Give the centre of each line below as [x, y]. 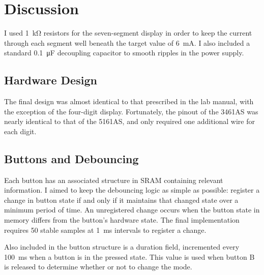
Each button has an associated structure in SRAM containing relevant [114, 180]
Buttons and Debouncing [71, 158]
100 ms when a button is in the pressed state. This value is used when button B [129, 256]
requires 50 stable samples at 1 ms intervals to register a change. [105, 230]
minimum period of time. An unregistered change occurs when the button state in [132, 210]
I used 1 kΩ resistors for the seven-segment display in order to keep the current [128, 33]
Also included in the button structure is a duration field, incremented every [122, 247]
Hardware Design [51, 80]
